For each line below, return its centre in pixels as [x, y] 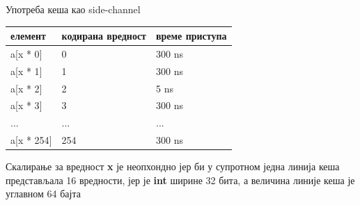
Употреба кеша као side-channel [73, 9]
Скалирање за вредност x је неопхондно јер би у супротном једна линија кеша [173, 166]
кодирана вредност [104, 36]
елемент [28, 36]
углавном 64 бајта [43, 194]
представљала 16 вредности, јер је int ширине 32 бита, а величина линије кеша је [180, 180]
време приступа [191, 36]
